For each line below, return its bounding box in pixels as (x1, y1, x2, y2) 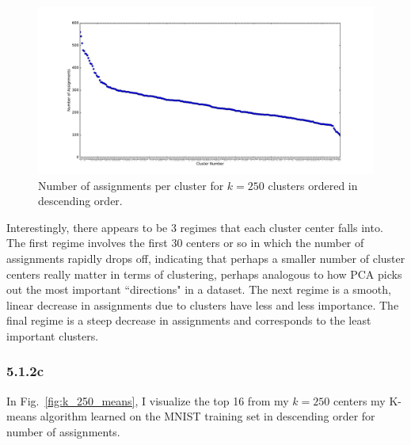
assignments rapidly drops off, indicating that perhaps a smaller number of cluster (6, 249, 405, 266)
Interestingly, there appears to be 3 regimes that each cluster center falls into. (6, 219, 383, 235)
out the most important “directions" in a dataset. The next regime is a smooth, (6, 281, 391, 298)
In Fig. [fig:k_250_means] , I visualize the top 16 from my (6, 392, 289, 409)
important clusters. (6, 327, 99, 344)
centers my (333, 392, 386, 409)
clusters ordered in (268, 177, 358, 193)
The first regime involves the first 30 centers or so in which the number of (6, 234, 364, 251)
